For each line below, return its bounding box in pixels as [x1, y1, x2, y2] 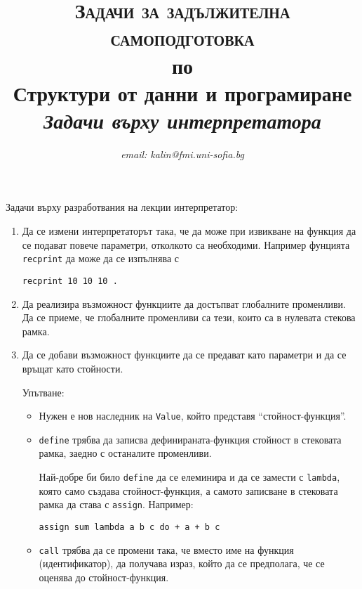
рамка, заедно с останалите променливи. [39, 446, 212, 460]
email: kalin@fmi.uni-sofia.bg [121, 146, 244, 161]
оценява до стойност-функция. [39, 569, 169, 584]
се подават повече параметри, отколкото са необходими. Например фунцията [22, 237, 350, 252]
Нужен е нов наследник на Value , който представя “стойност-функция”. [39, 408, 347, 423]
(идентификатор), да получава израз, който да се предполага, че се [39, 556, 325, 571]
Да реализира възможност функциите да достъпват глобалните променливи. [22, 296, 346, 311]
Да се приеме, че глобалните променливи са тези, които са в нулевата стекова [22, 310, 356, 325]
